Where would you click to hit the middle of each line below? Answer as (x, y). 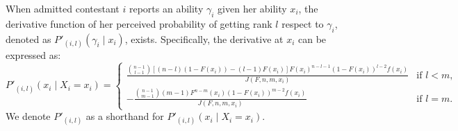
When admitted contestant (63, 8)
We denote (28, 116)
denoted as (28, 38)
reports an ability (166, 8)
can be (312, 38)
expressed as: (33, 54)
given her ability (252, 8)
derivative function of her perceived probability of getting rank (139, 23)
